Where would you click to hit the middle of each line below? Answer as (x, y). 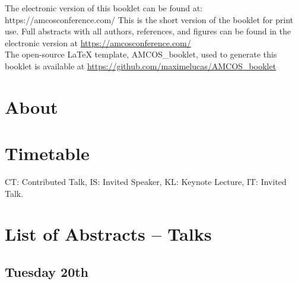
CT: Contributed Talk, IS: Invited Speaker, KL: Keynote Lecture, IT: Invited (146, 182)
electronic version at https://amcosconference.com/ (98, 42)
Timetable (47, 153)
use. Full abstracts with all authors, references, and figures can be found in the (148, 31)
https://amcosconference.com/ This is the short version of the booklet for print (149, 19)
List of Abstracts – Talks (108, 234)
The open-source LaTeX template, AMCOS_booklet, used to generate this (141, 54)
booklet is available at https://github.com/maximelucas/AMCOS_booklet (140, 66)
